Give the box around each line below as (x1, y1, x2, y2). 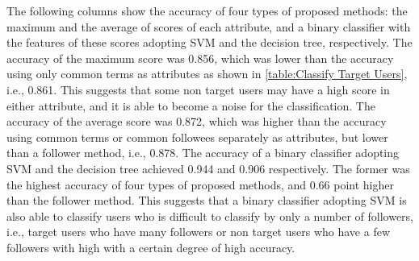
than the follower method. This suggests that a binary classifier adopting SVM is (6, 192, 407, 209)
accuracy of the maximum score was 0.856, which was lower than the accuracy (6, 49, 394, 66)
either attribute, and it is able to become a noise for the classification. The (6, 97, 375, 114)
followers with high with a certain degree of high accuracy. (6, 238, 295, 255)
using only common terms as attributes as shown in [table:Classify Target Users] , (6, 65, 408, 82)
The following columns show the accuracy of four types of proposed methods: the (6, 2, 408, 19)
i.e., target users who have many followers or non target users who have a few (6, 223, 391, 240)
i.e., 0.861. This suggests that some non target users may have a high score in (6, 81, 390, 97)
